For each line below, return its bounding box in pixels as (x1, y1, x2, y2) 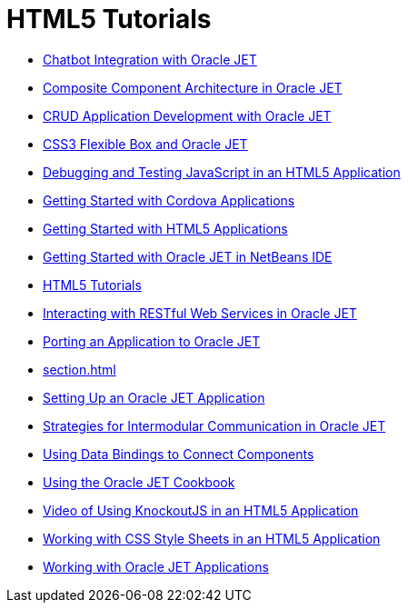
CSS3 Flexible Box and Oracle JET (43, 135, 248, 152)
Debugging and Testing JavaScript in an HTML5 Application (43, 164, 401, 180)
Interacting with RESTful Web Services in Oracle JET (43, 305, 357, 321)
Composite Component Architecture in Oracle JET (43, 79, 343, 95)
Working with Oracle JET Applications (43, 558, 269, 575)
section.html (43, 361, 116, 377)
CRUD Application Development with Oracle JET (43, 107, 332, 124)
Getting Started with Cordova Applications (43, 192, 295, 208)
